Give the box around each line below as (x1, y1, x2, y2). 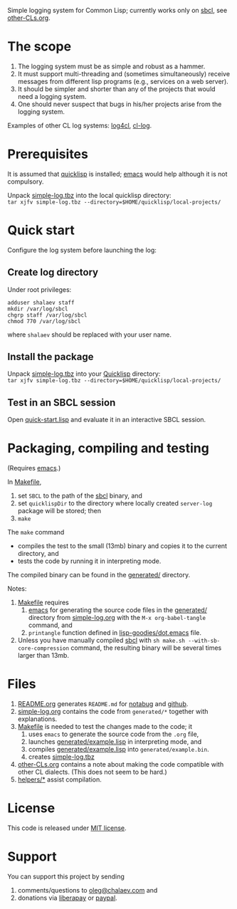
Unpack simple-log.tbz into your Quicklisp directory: (7, 369, 161, 378)
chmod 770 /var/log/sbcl (7, 317, 81, 325)
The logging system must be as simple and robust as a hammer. (17, 62, 206, 70)
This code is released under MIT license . (7, 824, 127, 832)
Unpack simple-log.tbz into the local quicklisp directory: (7, 191, 172, 199)
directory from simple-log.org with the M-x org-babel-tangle (28, 614, 206, 622)
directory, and (17, 550, 59, 558)
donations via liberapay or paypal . (17, 893, 117, 902)
